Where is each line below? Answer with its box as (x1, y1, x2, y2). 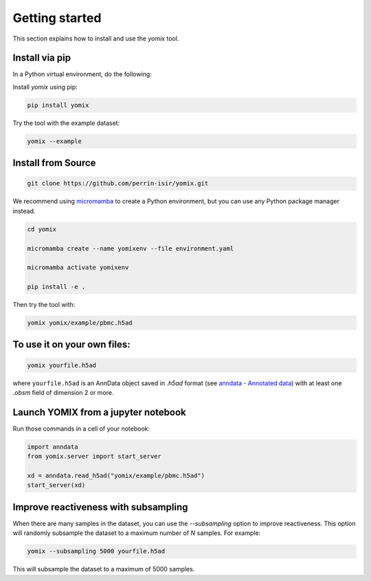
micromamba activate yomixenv (27, 264, 129, 271)
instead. (12, 207, 36, 215)
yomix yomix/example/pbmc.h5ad (27, 319, 133, 327)
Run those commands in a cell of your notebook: (12, 424, 150, 433)
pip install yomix (27, 101, 89, 109)
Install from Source (12, 157, 96, 169)
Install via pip (12, 52, 71, 64)
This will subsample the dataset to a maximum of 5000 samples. (12, 565, 195, 573)
